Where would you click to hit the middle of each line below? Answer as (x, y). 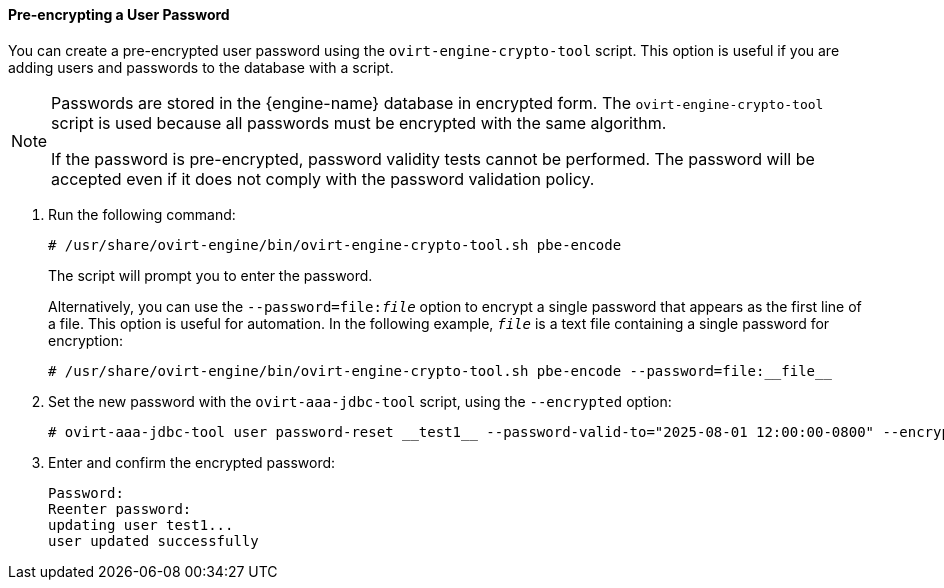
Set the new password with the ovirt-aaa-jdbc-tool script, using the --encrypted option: (360, 401)
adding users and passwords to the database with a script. (201, 67)
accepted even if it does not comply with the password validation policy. (323, 178)
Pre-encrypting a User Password (119, 14)
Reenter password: (120, 508)
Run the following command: (142, 214)
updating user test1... (141, 524)
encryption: (86, 340)
